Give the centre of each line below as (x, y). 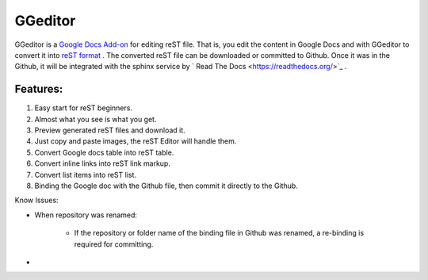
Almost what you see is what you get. (96, 119)
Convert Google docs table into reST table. (104, 152)
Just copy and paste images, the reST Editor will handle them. (136, 141)
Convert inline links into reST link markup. (102, 163)
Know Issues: (36, 200)
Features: (39, 89)
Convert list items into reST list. (86, 175)
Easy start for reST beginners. (83, 108)
